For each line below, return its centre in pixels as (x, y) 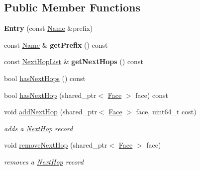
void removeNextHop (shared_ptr (56, 145)
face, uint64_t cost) (166, 112)
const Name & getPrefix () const (56, 44)
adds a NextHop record (39, 128)
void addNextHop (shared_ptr (50, 112)
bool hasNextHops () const (45, 78)
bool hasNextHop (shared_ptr (50, 95)
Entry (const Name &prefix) (49, 28)
